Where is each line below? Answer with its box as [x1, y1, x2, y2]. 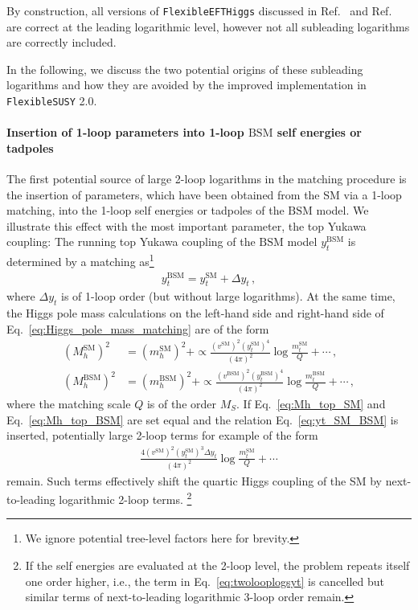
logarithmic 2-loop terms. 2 [59, 489, 192, 507]
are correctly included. [6, 34, 117, 51]
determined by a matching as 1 [6, 251, 154, 269]
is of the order [146, 395, 216, 411]
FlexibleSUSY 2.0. [6, 92, 97, 109]
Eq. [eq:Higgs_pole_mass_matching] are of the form [6, 320, 269, 337]
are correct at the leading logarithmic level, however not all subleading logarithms [6, 18, 410, 35]
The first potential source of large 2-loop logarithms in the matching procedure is [6, 170, 407, 187]
